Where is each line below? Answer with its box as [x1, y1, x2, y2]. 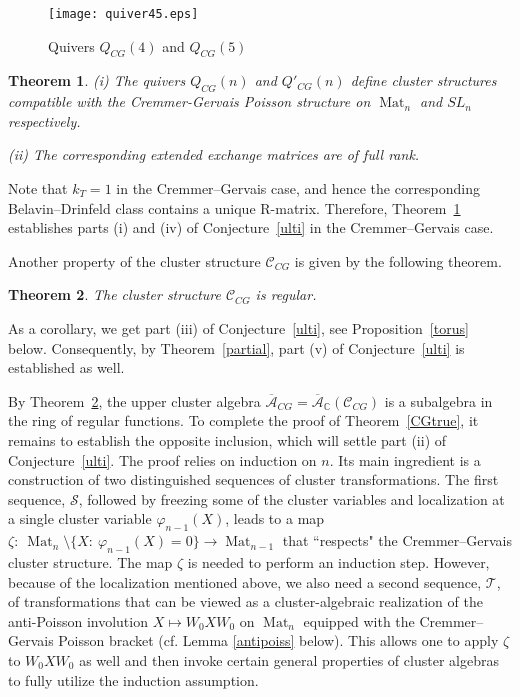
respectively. [8, 110, 81, 131]
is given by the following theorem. [294, 250, 502, 271]
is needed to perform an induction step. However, [187, 551, 490, 572]
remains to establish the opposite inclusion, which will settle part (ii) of [8, 429, 447, 450]
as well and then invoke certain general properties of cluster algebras [79, 649, 499, 670]
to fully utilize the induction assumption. [8, 669, 259, 690]
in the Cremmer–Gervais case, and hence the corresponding [116, 178, 481, 199]
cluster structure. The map [8, 551, 173, 572]
